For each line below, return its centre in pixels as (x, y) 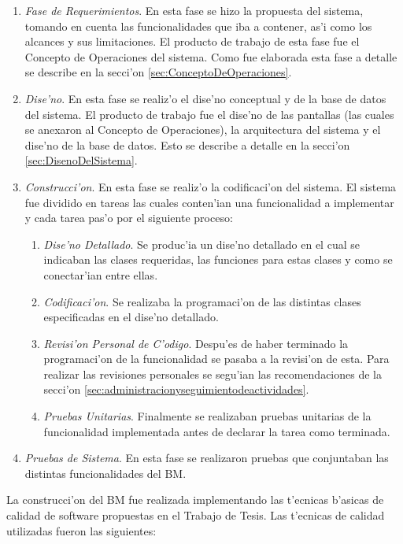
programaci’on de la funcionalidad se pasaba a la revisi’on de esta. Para (216, 359)
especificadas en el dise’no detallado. (131, 317)
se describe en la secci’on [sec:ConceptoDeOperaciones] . (158, 72)
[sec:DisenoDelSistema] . (81, 160)
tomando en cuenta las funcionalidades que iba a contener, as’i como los (198, 26)
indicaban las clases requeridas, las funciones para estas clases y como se (218, 259)
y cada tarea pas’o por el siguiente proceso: (129, 218)
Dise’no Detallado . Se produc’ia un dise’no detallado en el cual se (201, 244)
